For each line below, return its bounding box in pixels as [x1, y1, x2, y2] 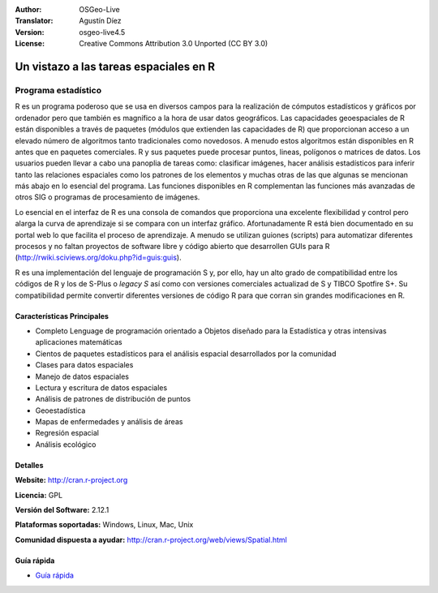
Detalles [15, 460, 44, 470]
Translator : [15, 16, 54, 26]
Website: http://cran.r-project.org [15, 475, 128, 485]
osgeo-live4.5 [79, 27, 126, 37]
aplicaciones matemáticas [35, 337, 122, 347]
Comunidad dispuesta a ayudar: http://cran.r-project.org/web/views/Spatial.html [15, 535, 287, 544]
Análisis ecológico [35, 439, 97, 449]
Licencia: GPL [15, 490, 63, 500]
